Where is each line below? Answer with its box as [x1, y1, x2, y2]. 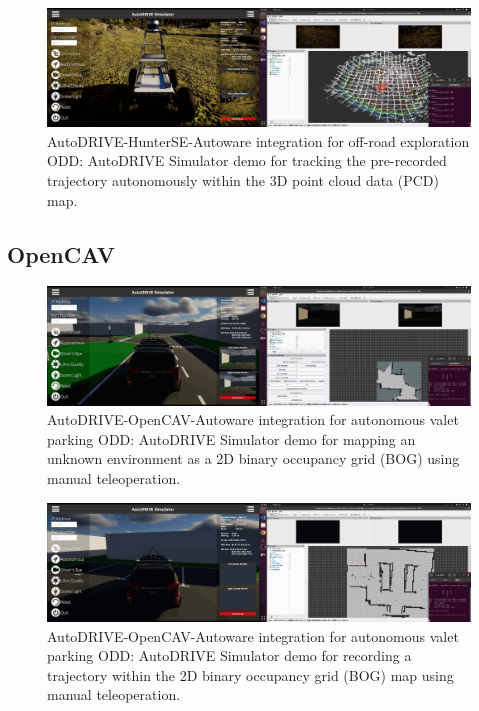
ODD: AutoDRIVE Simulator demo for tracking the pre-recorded [47, 150, 447, 171]
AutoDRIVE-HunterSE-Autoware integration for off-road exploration [47, 130, 470, 151]
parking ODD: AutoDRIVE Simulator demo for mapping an [47, 428, 416, 449]
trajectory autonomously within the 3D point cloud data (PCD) [47, 170, 440, 191]
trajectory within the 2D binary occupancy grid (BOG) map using [47, 664, 454, 685]
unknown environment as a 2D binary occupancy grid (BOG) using [47, 448, 460, 469]
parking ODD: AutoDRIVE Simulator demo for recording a [47, 645, 412, 666]
